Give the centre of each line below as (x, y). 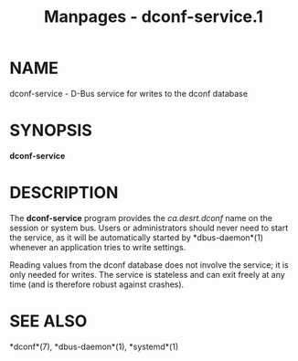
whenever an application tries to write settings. (98, 247)
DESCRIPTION (64, 193)
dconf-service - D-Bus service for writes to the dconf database (129, 93)
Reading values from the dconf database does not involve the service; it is (149, 265)
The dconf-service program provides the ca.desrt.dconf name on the (141, 218)
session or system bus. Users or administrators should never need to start (149, 228)
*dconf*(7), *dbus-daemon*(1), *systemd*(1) (94, 346)
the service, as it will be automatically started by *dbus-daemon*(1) (136, 237)
